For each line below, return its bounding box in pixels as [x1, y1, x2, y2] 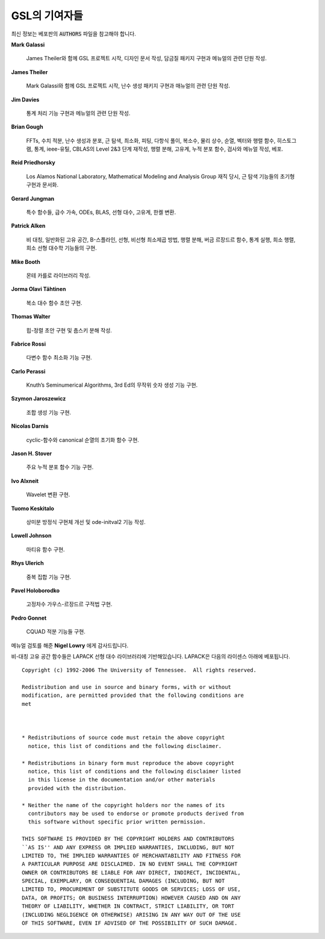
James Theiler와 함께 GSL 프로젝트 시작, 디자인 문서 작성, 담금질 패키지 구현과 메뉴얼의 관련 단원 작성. [26, 55, 267, 62]
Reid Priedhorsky [11, 159, 55, 166]
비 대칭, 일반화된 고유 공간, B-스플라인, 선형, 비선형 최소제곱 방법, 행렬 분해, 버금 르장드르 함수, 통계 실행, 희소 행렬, [26, 236, 296, 243]
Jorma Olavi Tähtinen [11, 285, 66, 293]
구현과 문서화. [26, 181, 59, 189]
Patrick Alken [11, 222, 46, 229]
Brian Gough [11, 123, 43, 131]
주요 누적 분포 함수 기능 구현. [26, 464, 94, 471]
